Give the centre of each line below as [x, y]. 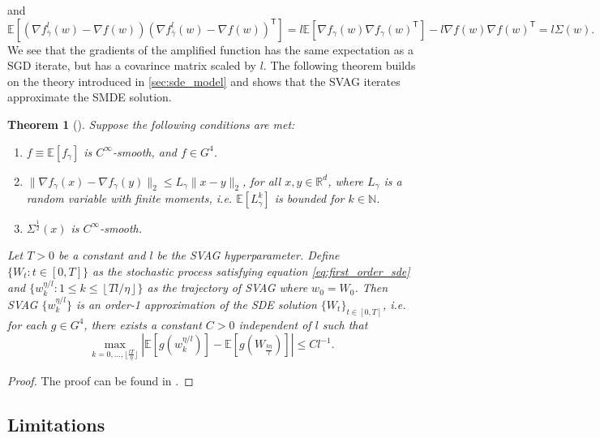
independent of [275, 324]
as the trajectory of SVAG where [227, 288]
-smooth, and [145, 151]
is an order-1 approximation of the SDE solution [196, 304]
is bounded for [309, 198]
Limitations [56, 424]
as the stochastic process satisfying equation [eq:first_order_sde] [251, 271]
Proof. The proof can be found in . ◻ [101, 380]
